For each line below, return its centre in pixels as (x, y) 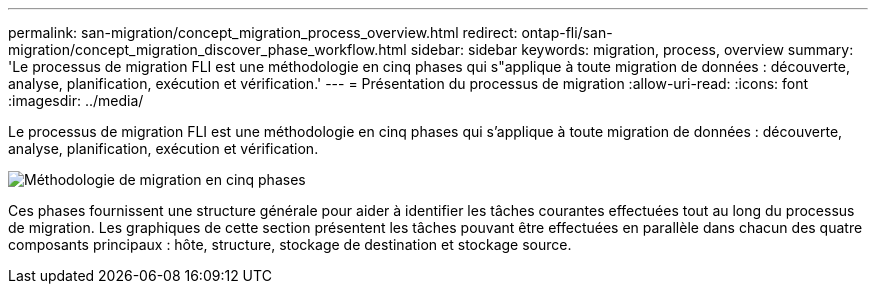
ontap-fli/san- (567, 32)
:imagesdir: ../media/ (76, 100)
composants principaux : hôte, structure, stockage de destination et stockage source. (290, 244)
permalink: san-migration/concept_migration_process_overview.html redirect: (263, 32)
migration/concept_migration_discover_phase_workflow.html (207, 49)
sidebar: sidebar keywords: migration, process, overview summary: (632, 49)
